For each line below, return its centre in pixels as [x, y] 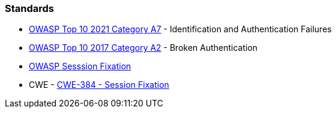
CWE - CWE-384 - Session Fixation [99, 85]
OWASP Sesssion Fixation [80, 66]
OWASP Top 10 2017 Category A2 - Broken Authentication [143, 48]
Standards [30, 8]
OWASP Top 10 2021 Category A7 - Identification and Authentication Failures [180, 29]
